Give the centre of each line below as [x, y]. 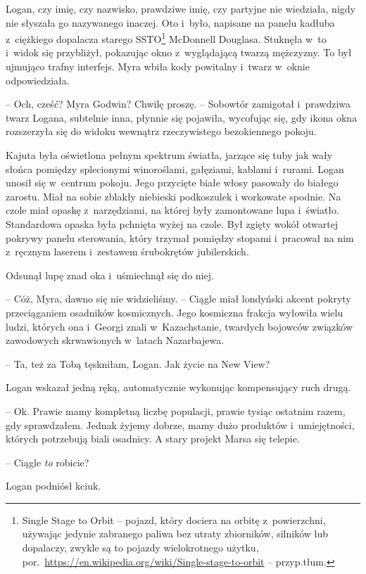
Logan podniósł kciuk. [53, 486]
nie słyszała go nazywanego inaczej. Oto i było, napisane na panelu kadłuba [170, 22]
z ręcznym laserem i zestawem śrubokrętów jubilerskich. [127, 251]
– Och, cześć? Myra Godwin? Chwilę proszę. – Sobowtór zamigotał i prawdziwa [178, 104]
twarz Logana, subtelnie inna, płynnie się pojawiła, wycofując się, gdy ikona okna [182, 117]
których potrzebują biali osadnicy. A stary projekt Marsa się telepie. [153, 439]
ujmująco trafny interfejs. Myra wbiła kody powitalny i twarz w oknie [158, 66]
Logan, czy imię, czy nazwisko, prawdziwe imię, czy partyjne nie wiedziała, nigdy [181, 8]
